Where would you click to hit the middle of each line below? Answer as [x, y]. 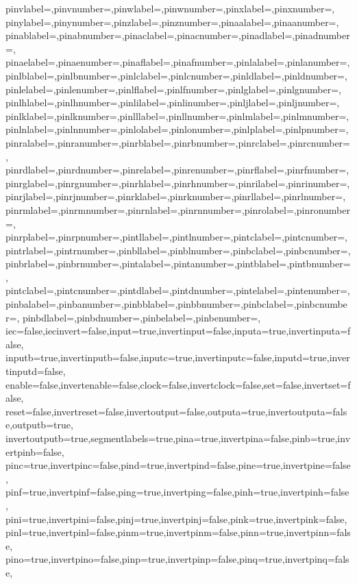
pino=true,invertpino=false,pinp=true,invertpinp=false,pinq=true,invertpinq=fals [177, 559]
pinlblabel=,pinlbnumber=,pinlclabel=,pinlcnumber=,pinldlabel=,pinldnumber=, [176, 75]
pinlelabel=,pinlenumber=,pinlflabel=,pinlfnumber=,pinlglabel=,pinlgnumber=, [173, 89]
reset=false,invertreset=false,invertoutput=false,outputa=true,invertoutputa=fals [176, 411]
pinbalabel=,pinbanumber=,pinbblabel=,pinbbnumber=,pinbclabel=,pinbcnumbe [176, 304]
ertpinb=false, [35, 451]
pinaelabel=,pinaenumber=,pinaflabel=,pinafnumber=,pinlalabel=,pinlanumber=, [178, 62]
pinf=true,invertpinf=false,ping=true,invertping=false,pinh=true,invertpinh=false [177, 492]
